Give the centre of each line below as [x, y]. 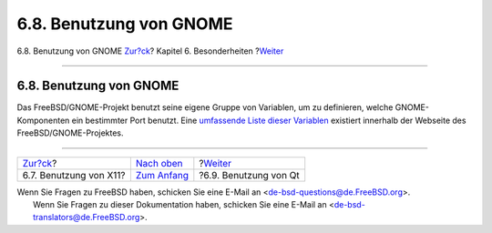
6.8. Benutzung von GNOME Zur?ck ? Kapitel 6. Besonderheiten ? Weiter [150, 51]
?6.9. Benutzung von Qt [249, 175]
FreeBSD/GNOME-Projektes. [70, 133]
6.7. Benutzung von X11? [74, 175]
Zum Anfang [162, 175]
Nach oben [159, 163]
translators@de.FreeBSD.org [87, 218]
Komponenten [43, 120]
